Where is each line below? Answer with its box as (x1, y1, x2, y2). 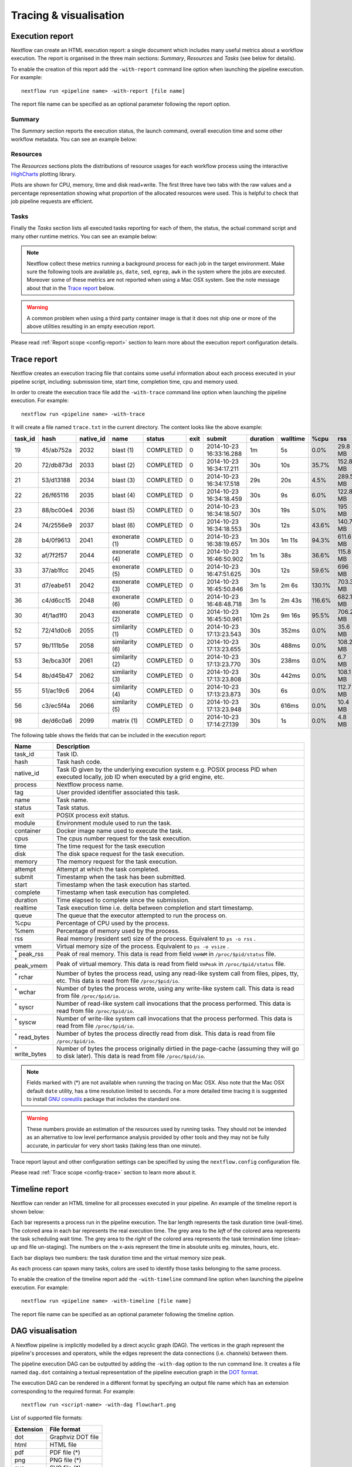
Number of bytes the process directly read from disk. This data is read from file (56, 1029, 275, 1037)
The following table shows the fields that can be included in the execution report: (11, 731, 207, 739)
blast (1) (111, 446, 134, 454)
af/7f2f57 (41, 551, 67, 559)
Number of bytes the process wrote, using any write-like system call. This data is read (56, 984, 295, 992)
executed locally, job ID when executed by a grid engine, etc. (56, 772, 225, 780)
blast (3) (111, 476, 136, 484)
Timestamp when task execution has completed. (56, 888, 191, 896)
